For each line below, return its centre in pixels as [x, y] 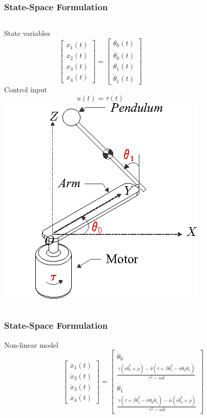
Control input [26, 89]
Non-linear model [31, 344]
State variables [27, 33]
